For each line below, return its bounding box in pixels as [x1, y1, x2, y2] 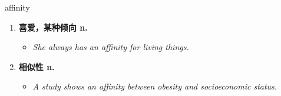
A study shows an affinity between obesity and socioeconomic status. [32, 80, 277, 92]
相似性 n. [18, 60, 55, 72]
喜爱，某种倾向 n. [18, 21, 88, 33]
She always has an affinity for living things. [32, 41, 189, 53]
